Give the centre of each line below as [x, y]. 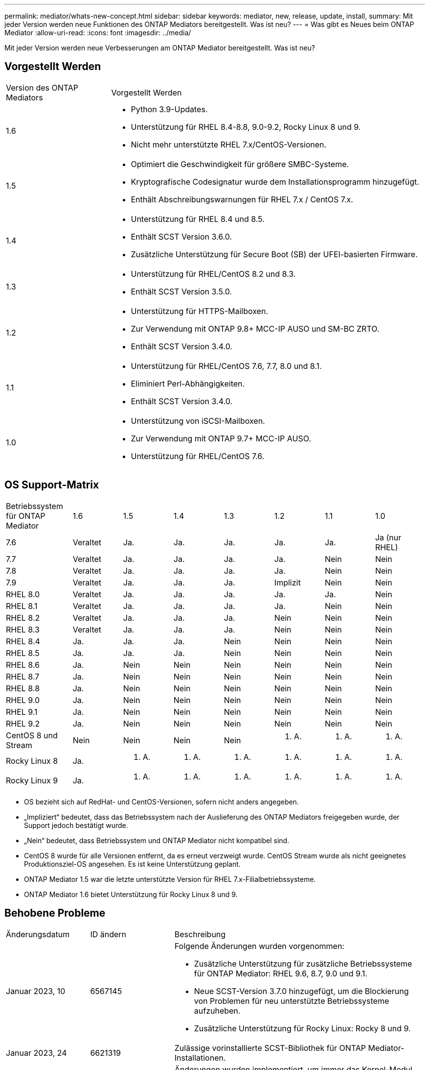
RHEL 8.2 [23, 618]
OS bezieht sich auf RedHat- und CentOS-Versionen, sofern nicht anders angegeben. [161, 802]
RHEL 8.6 [23, 665]
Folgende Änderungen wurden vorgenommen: [259, 946]
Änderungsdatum [38, 934]
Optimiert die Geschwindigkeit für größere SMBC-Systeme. [240, 164]
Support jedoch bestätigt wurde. [76, 825]
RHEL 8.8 [23, 688]
